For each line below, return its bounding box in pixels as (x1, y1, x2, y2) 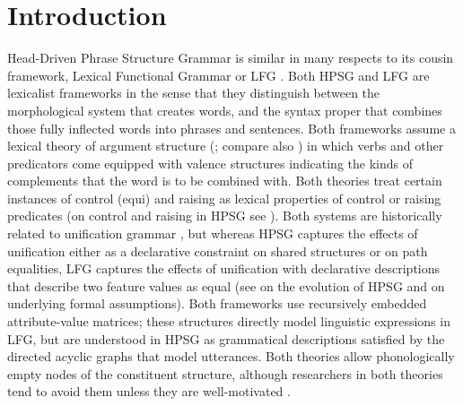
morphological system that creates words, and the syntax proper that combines (7, 100, 442, 119)
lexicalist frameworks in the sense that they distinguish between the (7, 83, 380, 102)
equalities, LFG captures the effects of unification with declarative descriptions (7, 259, 441, 278)
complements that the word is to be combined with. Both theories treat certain (7, 171, 442, 190)
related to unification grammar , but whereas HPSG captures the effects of (7, 224, 418, 243)
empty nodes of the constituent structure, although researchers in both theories (7, 364, 443, 383)
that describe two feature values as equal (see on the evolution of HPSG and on (7, 276, 445, 295)
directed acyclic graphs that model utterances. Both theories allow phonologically (7, 347, 455, 366)
